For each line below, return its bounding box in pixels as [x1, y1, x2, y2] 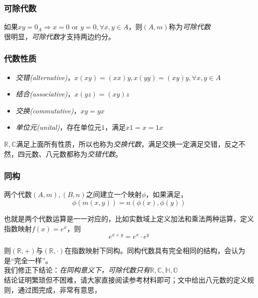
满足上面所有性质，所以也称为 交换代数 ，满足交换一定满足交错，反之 [16, 139, 239, 149]
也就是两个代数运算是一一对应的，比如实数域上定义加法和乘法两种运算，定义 [4, 213, 254, 223]
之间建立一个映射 [86, 189, 142, 199]
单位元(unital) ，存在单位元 [15, 122, 102, 132]
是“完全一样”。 [4, 255, 53, 265]
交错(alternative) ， [15, 72, 74, 82]
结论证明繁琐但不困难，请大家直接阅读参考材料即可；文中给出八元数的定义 [4, 275, 247, 285]
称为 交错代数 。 [73, 148, 122, 159]
